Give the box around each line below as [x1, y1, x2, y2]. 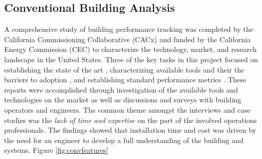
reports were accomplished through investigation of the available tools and [4, 84, 238, 95]
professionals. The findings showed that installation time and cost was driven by [4, 125, 256, 135]
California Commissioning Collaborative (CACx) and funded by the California [4, 33, 251, 44]
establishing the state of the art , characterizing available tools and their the [4, 64, 245, 75]
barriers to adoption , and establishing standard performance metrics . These [4, 74, 247, 85]
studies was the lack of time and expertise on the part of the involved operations [4, 114, 257, 125]
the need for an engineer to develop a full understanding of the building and [4, 134, 244, 145]
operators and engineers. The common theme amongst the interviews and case [4, 104, 251, 115]
